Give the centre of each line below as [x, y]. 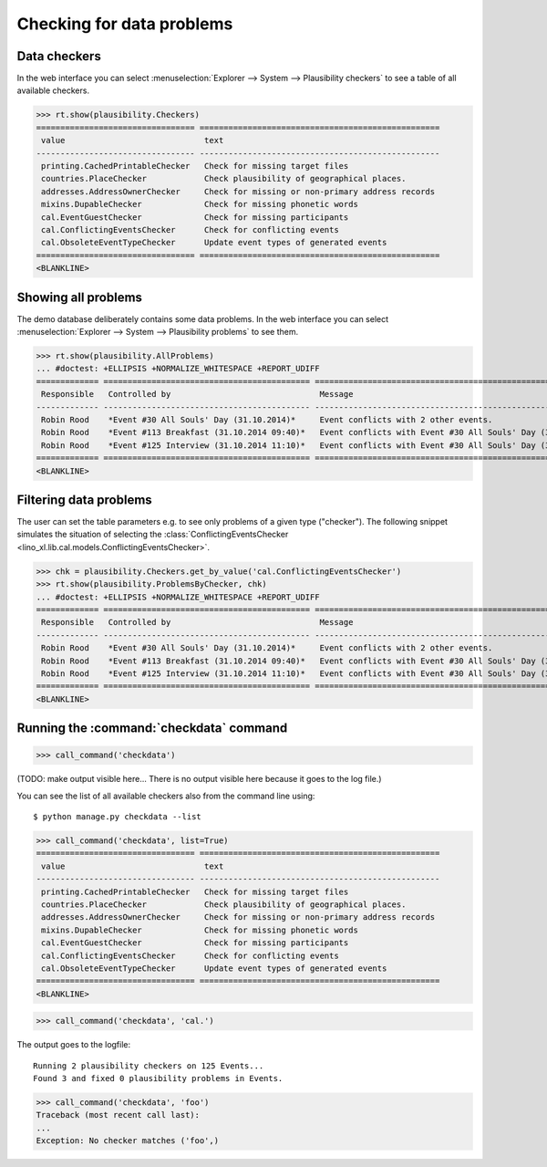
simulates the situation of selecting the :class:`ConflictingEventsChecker [153, 535]
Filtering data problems [84, 500]
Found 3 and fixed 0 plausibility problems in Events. [158, 1078]
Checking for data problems [125, 24]
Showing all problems [80, 297]
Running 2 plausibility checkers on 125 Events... [149, 1066]
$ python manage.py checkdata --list [118, 817]
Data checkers [59, 56]
